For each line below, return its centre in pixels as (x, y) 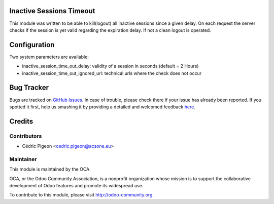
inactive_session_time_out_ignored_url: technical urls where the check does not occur (112, 73)
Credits (21, 121)
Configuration (32, 45)
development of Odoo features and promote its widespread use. (76, 185)
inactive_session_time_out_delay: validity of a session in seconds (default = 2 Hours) (110, 66)
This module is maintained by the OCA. (50, 169)
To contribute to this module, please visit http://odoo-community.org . (82, 195)
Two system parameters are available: (49, 57)
